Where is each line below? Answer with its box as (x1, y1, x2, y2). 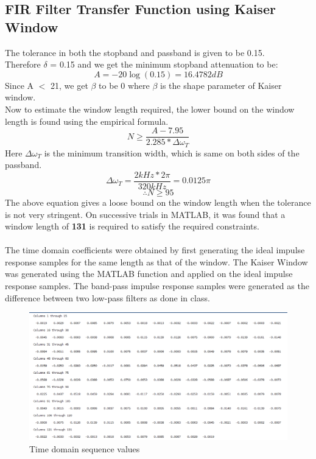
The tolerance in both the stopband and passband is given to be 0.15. (5, 46, 265, 58)
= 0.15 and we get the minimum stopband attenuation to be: (50, 58, 278, 71)
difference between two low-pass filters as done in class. (5, 291, 210, 304)
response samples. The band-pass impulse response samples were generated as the (5, 279, 309, 292)
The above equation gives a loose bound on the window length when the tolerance (5, 195, 311, 208)
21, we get (51, 79, 88, 91)
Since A (5, 79, 34, 91)
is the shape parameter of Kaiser (160, 79, 282, 91)
